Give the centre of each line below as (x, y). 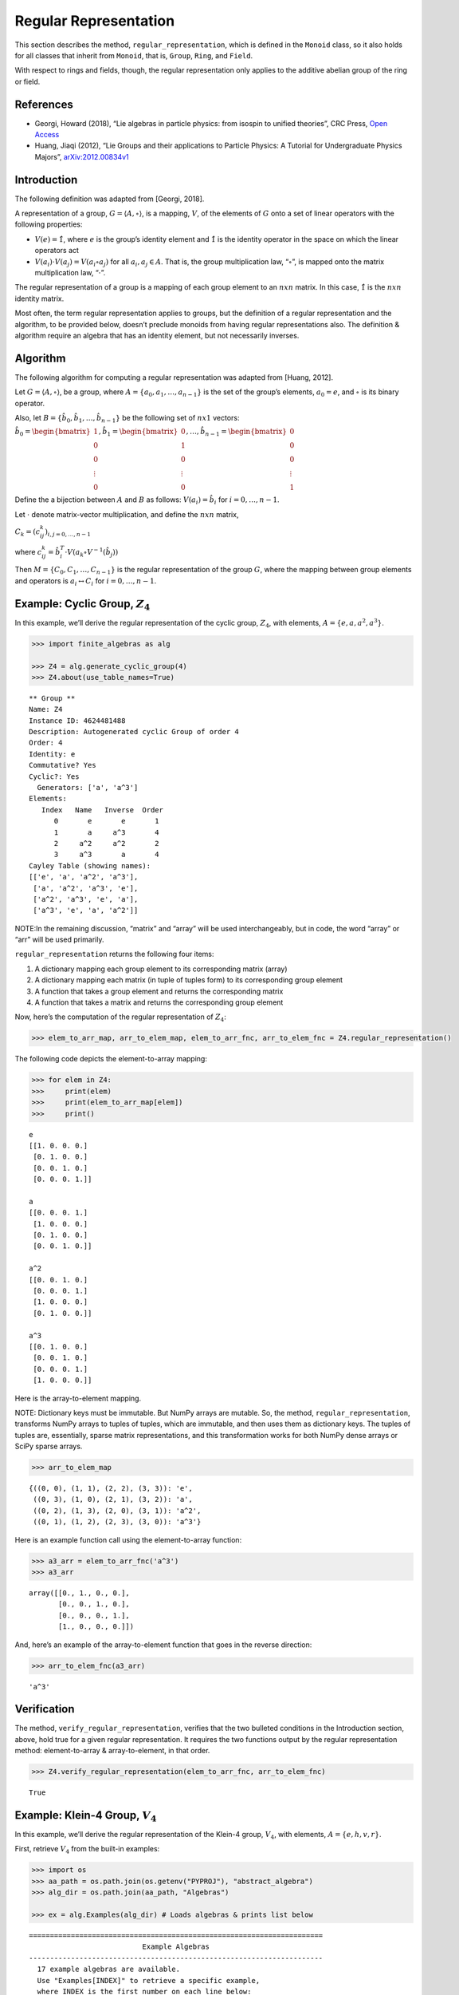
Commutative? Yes (63, 765)
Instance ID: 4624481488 (77, 721)
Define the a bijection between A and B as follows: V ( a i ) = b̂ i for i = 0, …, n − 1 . (147, 501)
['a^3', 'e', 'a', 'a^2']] (86, 911)
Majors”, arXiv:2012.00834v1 (82, 156)
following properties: (49, 224)
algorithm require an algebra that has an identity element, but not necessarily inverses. (157, 336)
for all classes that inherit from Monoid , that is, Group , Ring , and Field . (134, 55)
